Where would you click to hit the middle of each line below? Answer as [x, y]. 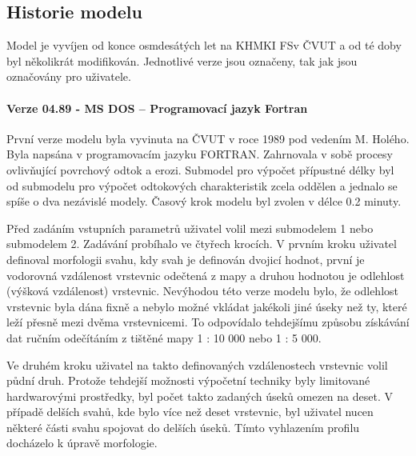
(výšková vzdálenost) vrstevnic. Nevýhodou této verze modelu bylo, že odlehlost [202, 291]
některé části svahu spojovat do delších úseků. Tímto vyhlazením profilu [183, 427]
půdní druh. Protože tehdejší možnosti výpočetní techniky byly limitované [188, 380]
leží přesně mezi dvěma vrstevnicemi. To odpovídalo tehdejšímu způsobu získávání [208, 322]
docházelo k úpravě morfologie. [82, 443]
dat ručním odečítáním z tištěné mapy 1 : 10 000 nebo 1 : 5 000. [164, 337]
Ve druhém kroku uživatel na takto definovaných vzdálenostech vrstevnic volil [197, 364]
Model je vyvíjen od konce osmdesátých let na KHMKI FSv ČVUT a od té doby [204, 45]
